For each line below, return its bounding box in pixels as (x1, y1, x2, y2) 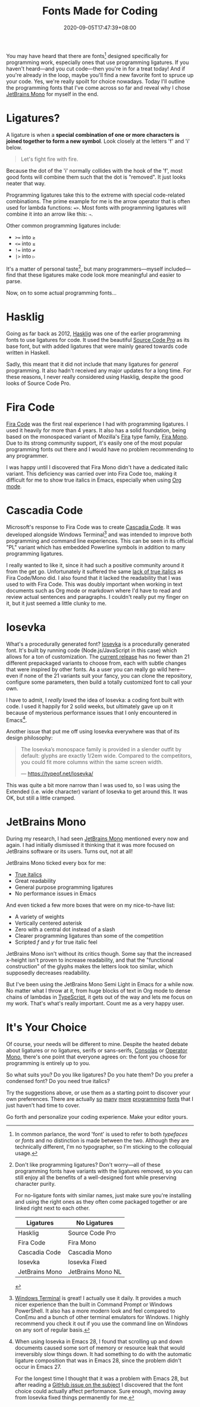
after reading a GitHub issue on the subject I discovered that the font (14, 1381, 183, 1388)
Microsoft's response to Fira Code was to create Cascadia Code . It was (6, 524, 182, 530)
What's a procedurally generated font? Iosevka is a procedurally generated (6, 640, 190, 647)
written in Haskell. (6, 349, 51, 356)
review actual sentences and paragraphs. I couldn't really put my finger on (6, 593, 189, 600)
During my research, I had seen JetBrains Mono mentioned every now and (6, 835, 189, 842)
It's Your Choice (6, 1021, 87, 1035)
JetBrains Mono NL (68, 1268, 122, 1276)
